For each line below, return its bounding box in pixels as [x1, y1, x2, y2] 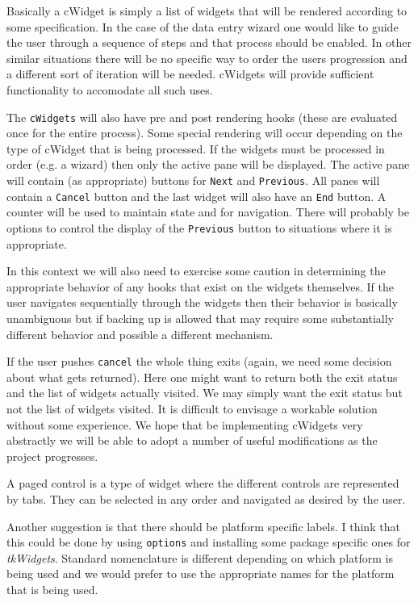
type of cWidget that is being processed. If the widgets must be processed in [6, 140, 385, 157]
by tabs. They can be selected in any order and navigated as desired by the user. [6, 490, 406, 507]
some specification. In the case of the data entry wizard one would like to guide [6, 18, 399, 35]
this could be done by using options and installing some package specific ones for [6, 534, 411, 551]
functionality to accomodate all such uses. [6, 81, 213, 98]
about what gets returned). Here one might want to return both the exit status [6, 368, 398, 385]
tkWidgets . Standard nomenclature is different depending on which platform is [6, 549, 393, 566]
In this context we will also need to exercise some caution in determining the [6, 262, 386, 279]
